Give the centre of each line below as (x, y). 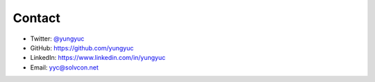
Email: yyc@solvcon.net (64, 67)
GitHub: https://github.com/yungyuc (82, 48)
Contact (36, 18)
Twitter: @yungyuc (57, 39)
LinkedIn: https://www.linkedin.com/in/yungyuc (98, 58)
